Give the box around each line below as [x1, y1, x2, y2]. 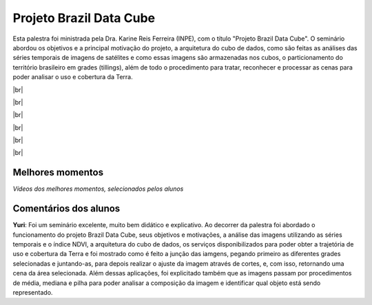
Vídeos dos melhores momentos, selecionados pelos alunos [12, 185, 184, 193]
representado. [12, 288, 53, 296]
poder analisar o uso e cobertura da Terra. [12, 73, 134, 81]
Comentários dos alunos [12, 203, 121, 215]
